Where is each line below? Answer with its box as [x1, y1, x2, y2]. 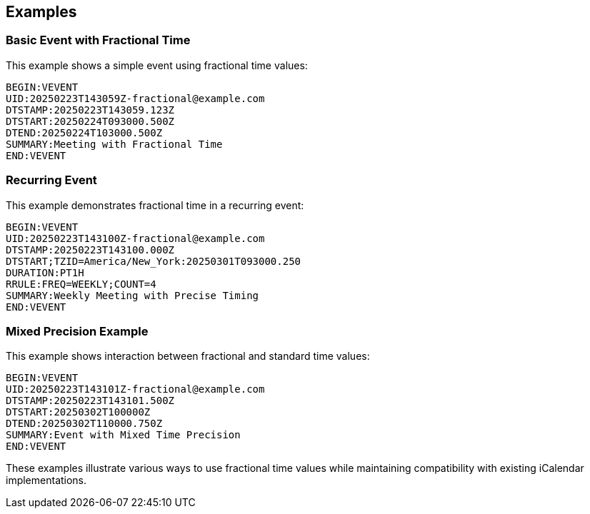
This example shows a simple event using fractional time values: [6, 59, 308, 71]
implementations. [6, 474, 87, 487]
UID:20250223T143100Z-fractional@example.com [6, 232, 265, 244]
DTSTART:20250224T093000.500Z [6, 115, 175, 127]
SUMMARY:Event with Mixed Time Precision [6, 429, 241, 441]
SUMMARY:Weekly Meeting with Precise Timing [6, 289, 259, 301]
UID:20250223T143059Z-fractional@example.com [6, 92, 265, 104]
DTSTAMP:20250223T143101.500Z [6, 395, 175, 407]
